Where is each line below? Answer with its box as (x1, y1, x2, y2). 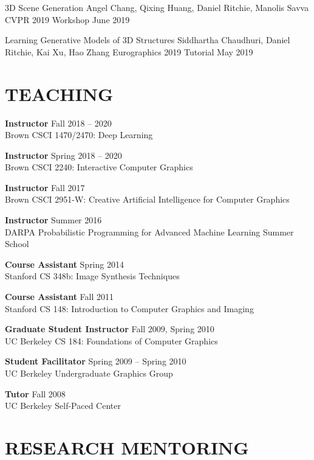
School (5, 237, 29, 250)
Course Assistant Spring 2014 (5, 257, 124, 270)
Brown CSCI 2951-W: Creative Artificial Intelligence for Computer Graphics (5, 193, 290, 206)
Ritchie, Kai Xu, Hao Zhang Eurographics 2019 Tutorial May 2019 (5, 45, 253, 58)
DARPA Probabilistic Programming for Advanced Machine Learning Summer (5, 225, 294, 238)
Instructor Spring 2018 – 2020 (5, 148, 122, 161)
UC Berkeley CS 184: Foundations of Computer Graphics (5, 334, 218, 347)
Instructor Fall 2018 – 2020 (5, 116, 112, 129)
